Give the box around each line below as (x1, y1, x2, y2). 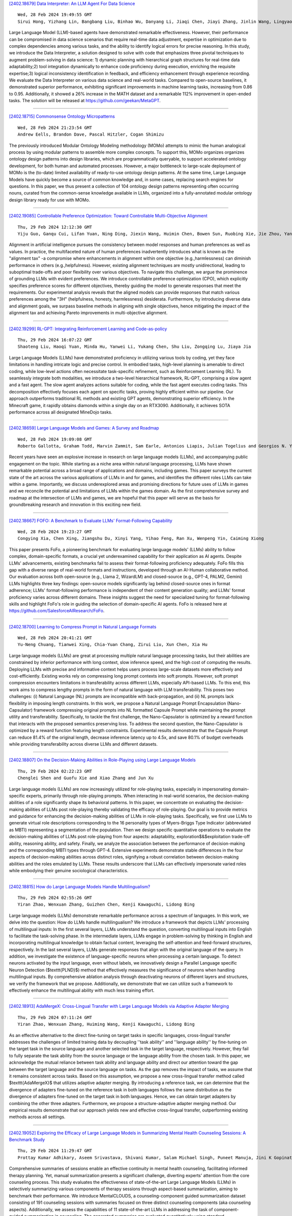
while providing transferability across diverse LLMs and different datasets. (9, 741, 158, 747)
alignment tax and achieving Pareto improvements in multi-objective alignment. (9, 310, 168, 316)
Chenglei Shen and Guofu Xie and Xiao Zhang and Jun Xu (18, 775, 154, 781)
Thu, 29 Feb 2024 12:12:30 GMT (18, 224, 92, 230)
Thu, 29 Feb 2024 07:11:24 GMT (18, 1015, 92, 1020)
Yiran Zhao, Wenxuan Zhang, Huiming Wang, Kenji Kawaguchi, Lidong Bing (18, 1021, 195, 1027)
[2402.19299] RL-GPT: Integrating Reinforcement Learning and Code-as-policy (9, 326, 167, 332)
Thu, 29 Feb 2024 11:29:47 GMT (18, 1148, 92, 1154)
